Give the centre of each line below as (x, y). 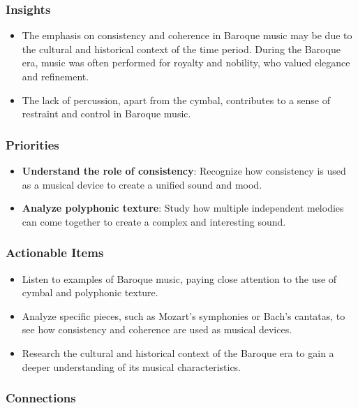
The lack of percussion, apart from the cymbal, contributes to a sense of (176, 100)
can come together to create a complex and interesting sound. (154, 221)
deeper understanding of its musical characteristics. (132, 366)
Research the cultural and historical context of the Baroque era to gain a (178, 352)
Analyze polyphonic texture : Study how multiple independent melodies (183, 208)
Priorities (32, 144)
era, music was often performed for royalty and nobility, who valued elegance (186, 63)
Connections (41, 398)
